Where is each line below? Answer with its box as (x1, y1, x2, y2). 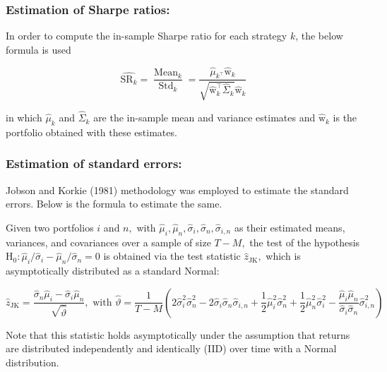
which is (266, 248, 301, 263)
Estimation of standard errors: (6, 155, 182, 172)
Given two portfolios (6, 220, 94, 234)
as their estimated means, (234, 220, 345, 234)
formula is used (6, 42, 71, 56)
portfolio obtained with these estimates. (6, 124, 177, 139)
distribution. (6, 354, 59, 369)
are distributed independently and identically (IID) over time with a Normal (6, 341, 337, 356)
